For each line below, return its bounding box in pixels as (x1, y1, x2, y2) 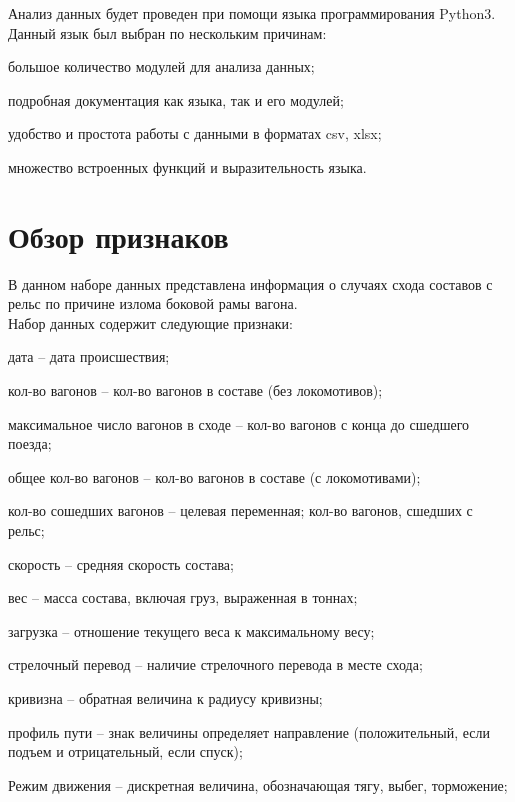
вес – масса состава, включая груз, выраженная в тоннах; (8, 587, 358, 608)
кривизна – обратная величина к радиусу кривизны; (8, 688, 323, 708)
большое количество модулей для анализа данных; (8, 56, 315, 77)
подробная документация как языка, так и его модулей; (8, 89, 344, 110)
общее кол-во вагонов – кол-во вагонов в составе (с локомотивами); (8, 466, 421, 487)
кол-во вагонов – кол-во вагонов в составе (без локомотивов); (8, 380, 383, 401)
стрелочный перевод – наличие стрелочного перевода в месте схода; (8, 654, 423, 675)
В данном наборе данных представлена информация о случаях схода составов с (8, 273, 493, 294)
